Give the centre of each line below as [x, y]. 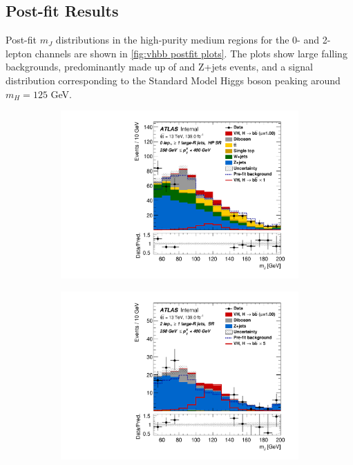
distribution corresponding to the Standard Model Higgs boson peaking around [173, 80]
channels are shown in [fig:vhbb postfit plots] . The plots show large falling [191, 53]
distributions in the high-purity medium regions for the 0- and [188, 40]
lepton [19, 53]
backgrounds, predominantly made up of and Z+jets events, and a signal [159, 67]
